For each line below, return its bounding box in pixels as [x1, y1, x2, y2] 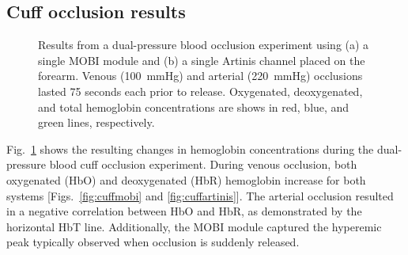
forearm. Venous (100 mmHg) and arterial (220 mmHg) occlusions [38, 67, 363, 84]
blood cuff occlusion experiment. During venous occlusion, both [49, 156, 357, 173]
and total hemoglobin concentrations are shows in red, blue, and [38, 98, 349, 115]
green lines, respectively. [38, 114, 155, 131]
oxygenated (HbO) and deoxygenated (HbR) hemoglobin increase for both [6, 171, 366, 188]
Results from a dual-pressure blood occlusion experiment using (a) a [38, 36, 369, 53]
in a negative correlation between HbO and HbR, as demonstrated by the [6, 203, 362, 219]
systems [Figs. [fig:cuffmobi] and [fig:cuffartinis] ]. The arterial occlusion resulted [6, 187, 394, 204]
